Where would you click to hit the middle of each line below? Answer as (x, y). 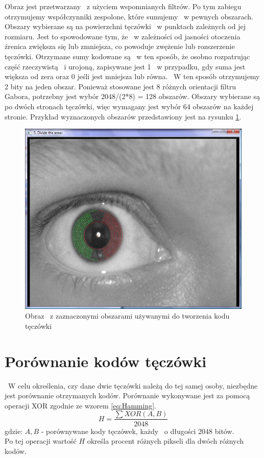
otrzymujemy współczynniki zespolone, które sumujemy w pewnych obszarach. (129, 16)
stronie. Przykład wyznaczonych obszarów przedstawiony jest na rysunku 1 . (123, 116)
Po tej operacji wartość (41, 441)
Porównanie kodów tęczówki (106, 361)
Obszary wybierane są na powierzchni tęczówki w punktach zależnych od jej (125, 26)
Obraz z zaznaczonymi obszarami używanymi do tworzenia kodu (127, 316)
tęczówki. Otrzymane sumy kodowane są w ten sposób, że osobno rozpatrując (127, 56)
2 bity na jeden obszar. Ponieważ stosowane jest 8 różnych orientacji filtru (120, 86)
